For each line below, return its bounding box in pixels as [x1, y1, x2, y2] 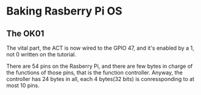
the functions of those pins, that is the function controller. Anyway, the [6, 69, 183, 76]
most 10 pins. [6, 82, 40, 89]
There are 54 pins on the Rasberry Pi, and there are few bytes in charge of [6, 62, 193, 70]
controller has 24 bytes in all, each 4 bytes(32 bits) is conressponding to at [6, 76, 195, 82]
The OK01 [6, 28, 44, 39]
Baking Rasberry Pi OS [6, 4, 123, 18]
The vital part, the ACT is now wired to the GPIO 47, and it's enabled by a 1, [6, 44, 194, 51]
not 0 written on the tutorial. [6, 51, 76, 58]
